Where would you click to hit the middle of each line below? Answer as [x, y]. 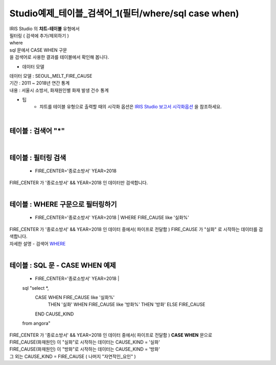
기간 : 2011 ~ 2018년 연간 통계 [40, 83]
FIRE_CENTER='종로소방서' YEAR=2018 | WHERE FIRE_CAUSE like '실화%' [112, 218]
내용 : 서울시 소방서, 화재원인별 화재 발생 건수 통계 [59, 90]
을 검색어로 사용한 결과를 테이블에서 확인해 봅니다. [59, 57]
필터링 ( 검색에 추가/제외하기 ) [39, 35]
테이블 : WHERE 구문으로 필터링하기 [63, 204]
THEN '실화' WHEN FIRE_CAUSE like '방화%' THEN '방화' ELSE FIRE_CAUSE [126, 305]
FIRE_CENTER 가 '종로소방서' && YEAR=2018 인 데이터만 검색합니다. [79, 182]
